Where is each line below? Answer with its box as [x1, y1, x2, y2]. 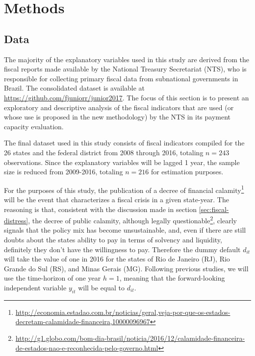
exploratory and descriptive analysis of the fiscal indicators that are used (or [4, 102, 234, 112]
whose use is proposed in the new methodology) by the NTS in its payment [4, 112, 231, 122]
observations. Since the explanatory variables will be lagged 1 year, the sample [4, 157, 240, 167]
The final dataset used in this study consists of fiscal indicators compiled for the [4, 138, 245, 148]
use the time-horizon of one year [4, 273, 101, 283]
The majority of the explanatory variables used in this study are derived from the [4, 54, 249, 64]
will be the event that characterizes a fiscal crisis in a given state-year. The [4, 194, 229, 204]
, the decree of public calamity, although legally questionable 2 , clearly [28, 214, 237, 225]
